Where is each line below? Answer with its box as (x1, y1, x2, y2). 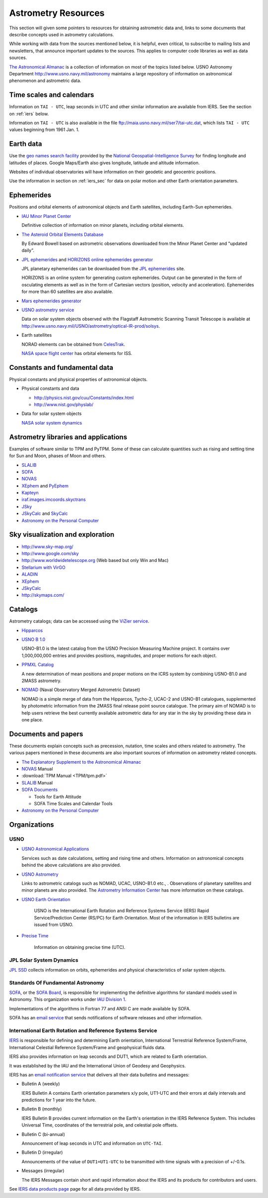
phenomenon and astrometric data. (9, 77, 81, 84)
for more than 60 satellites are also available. (21, 288, 114, 295)
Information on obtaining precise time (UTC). (34, 944, 126, 950)
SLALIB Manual (21, 779, 53, 785)
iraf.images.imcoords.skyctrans (21, 496, 86, 502)
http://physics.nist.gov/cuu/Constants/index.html (34, 395, 134, 401)
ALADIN (21, 571, 38, 577)
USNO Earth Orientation (21, 896, 70, 902)
